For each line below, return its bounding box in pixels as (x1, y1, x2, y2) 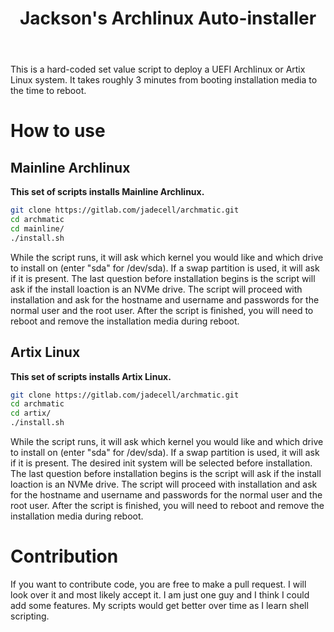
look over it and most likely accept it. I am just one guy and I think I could (10, 588, 310, 601)
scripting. (10, 610, 50, 622)
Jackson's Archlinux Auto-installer (19, 7, 317, 30)
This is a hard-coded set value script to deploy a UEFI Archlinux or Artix (10, 63, 306, 76)
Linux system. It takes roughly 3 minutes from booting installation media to (10, 74, 318, 86)
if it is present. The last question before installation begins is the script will (10, 272, 316, 284)
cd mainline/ (10, 223, 65, 234)
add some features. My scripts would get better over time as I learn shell (10, 599, 309, 611)
